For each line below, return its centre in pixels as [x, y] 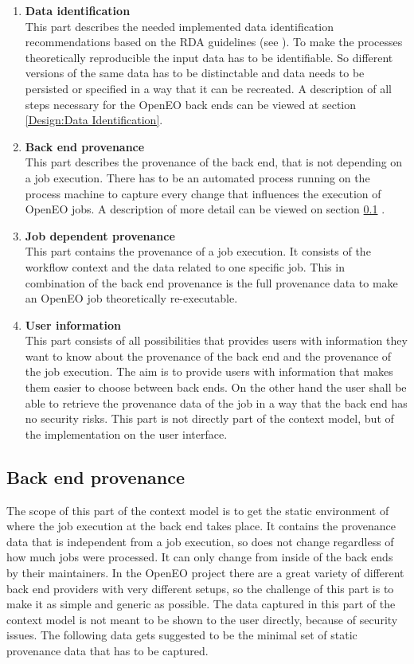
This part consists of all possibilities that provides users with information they [216, 340]
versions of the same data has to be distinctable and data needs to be [195, 73]
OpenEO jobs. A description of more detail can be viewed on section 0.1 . [205, 209]
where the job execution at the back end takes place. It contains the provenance [201, 526]
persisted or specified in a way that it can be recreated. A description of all [208, 88]
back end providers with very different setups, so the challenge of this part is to [200, 588]
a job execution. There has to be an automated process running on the [197, 177]
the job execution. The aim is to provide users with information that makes [209, 371]
